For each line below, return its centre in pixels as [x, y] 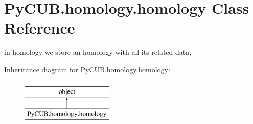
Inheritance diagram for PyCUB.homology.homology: [87, 69]
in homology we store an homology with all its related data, [98, 52]
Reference [40, 28]
